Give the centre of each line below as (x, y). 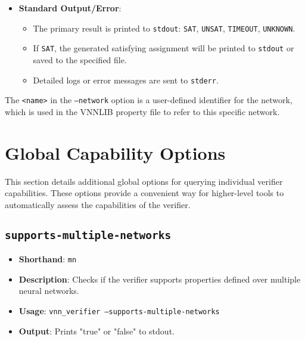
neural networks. (49, 291)
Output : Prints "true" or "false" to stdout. (97, 331)
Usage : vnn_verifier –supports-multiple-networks (119, 310)
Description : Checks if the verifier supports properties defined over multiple (160, 279)
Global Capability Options (115, 152)
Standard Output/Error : (70, 8)
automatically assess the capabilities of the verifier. (98, 204)
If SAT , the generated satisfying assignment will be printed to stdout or (164, 48)
